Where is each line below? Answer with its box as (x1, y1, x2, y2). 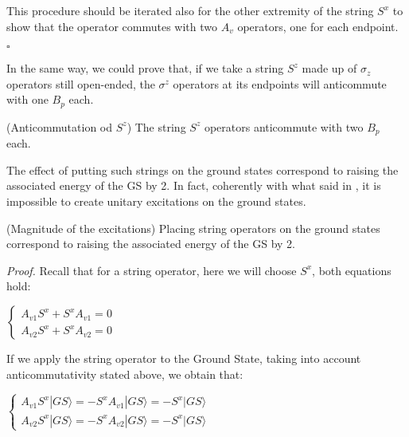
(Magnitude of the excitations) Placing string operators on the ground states (6, 219, 380, 236)
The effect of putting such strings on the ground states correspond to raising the (6, 161, 399, 178)
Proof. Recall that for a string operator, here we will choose (6, 262, 297, 278)
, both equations (312, 262, 391, 278)
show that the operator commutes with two (6, 18, 218, 34)
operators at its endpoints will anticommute (173, 75, 387, 92)
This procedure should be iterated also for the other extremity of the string (6, 2, 374, 18)
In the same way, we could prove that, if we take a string (6, 60, 284, 77)
